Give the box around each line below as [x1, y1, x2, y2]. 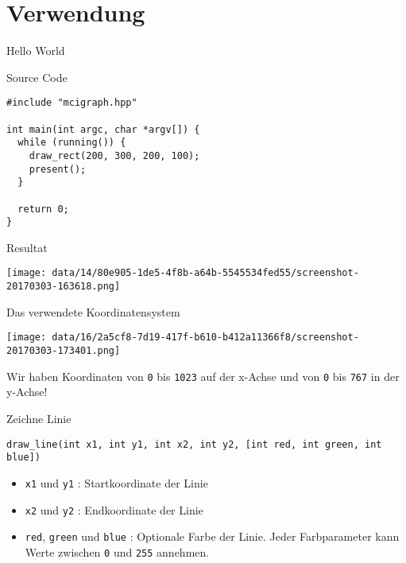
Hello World [6, 42, 65, 59]
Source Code [6, 68, 68, 85]
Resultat [6, 239, 48, 255]
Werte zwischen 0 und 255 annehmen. [25, 543, 210, 560]
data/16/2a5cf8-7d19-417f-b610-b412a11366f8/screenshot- [52, 332, 359, 344]
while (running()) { [17, 137, 126, 149]
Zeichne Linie [6, 410, 72, 426]
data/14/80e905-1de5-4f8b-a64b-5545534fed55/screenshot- [52, 267, 359, 279]
